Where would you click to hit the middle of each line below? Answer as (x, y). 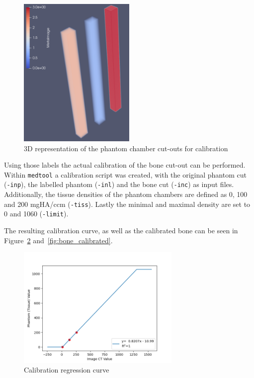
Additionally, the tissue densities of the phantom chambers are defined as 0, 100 (126, 194)
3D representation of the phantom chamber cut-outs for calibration (126, 148)
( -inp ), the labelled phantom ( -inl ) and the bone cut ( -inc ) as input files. (119, 184)
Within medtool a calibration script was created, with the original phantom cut (125, 174)
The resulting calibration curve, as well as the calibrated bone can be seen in (121, 231)
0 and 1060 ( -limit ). (36, 214)
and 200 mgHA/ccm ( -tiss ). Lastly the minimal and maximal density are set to (127, 204)
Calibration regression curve (67, 370)
